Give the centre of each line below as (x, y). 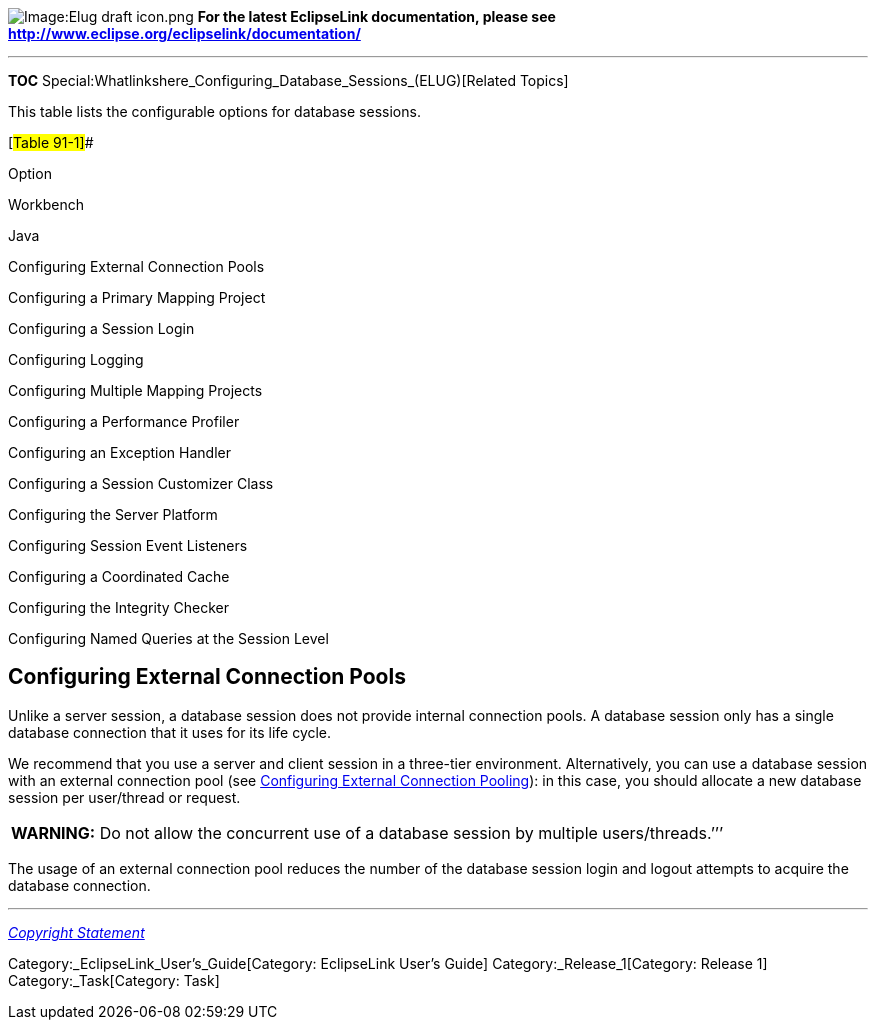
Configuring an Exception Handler (119, 452)
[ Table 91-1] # (51, 142)
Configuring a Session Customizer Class (141, 483)
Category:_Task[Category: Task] (114, 980)
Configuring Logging (76, 359)
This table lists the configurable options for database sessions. (214, 111)
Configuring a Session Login (101, 328)
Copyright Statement (76, 932)
